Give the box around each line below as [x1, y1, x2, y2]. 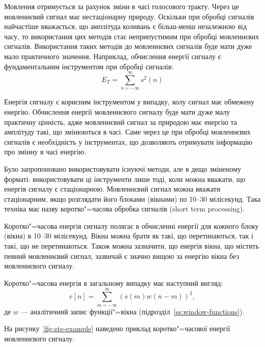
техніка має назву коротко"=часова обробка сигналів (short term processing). [4, 203, 245, 214]
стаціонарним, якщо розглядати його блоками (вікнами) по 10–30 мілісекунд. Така [4, 193, 261, 204]
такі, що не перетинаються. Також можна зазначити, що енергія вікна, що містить [4, 241, 259, 251]
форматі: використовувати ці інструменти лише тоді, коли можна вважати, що [4, 173, 246, 184]
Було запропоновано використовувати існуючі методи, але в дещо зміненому [4, 163, 242, 174]
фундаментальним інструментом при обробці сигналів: [4, 61, 174, 71]
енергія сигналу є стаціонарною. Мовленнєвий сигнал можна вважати [4, 183, 221, 194]
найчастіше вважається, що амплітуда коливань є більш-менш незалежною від [4, 21, 247, 32]
